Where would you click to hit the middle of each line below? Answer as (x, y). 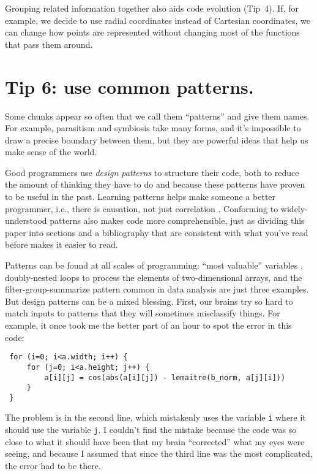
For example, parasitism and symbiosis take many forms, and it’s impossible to (153, 128)
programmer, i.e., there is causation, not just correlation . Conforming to (142, 208)
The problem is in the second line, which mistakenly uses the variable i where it (155, 417)
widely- (294, 208)
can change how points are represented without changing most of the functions (152, 32)
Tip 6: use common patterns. (129, 86)
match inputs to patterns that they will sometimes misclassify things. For (143, 313)
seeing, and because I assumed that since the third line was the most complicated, (159, 453)
